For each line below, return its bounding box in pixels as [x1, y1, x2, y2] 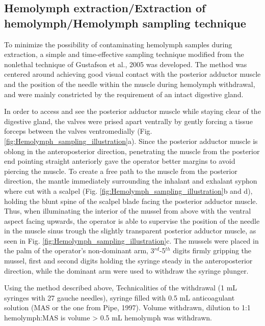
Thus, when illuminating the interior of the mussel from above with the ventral [4, 205, 251, 216]
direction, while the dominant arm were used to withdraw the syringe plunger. [4, 265, 249, 276]
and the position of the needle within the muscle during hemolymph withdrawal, [4, 78, 255, 89]
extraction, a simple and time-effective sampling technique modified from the [4, 49, 244, 60]
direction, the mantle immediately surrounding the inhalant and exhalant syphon [4, 175, 257, 186]
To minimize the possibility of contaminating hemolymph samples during [4, 39, 232, 49]
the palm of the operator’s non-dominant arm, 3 [4, 245, 154, 256]
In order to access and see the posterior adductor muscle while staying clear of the [4, 106, 261, 116]
